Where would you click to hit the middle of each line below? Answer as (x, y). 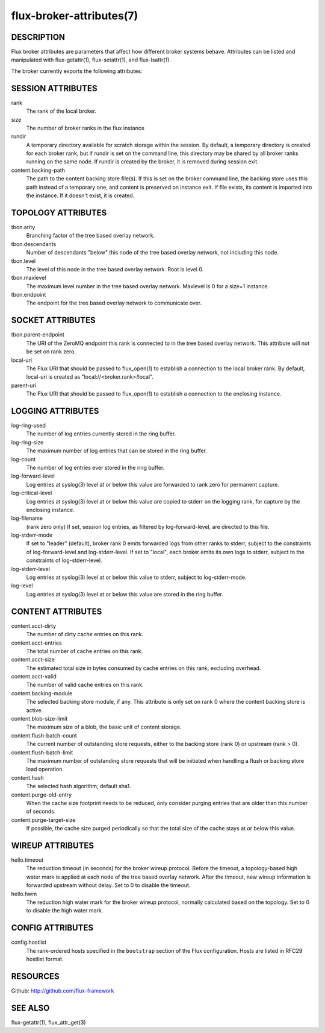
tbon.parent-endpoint (38, 335)
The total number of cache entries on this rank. (85, 651)
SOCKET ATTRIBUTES (53, 321)
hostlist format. (45, 959)
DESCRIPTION (38, 37)
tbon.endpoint (29, 295)
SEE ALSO (30, 1008)
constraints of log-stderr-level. (64, 560)
